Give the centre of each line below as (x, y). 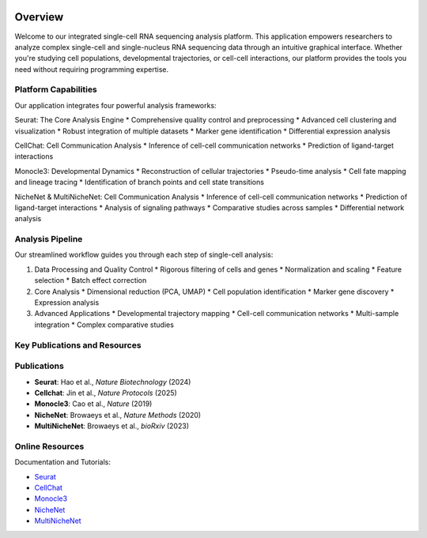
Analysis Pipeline (49, 239)
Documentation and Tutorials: (62, 462)
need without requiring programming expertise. (92, 69)
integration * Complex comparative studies (104, 325)
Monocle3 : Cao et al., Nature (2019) (93, 404)
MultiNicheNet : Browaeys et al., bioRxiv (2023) (112, 426)
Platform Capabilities (56, 89)
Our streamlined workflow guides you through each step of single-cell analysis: (144, 255)
